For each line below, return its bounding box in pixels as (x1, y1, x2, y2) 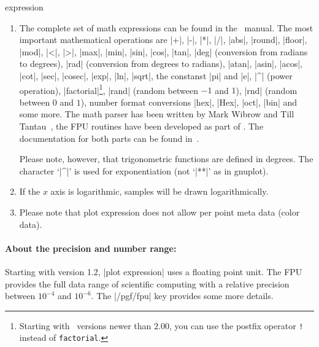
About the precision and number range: (5, 241, 177, 254)
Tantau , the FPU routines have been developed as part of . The (19, 120, 264, 132)
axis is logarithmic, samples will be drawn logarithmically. (50, 185, 269, 198)
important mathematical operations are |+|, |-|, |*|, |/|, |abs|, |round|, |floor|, (19, 33, 307, 46)
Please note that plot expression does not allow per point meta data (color (19, 205, 300, 218)
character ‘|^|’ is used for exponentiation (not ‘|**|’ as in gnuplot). (19, 164, 269, 177)
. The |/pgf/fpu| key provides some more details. (91, 289, 274, 302)
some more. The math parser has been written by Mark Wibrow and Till (19, 107, 294, 120)
